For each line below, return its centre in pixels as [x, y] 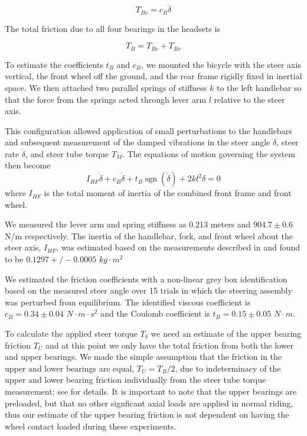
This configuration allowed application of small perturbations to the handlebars [148, 130]
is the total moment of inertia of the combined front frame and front [168, 193]
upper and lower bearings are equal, [70, 368]
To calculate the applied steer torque [71, 333]
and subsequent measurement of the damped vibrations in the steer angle [138, 142]
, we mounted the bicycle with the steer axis [221, 64]
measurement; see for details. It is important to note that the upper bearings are [151, 391]
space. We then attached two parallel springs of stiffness [106, 87]
